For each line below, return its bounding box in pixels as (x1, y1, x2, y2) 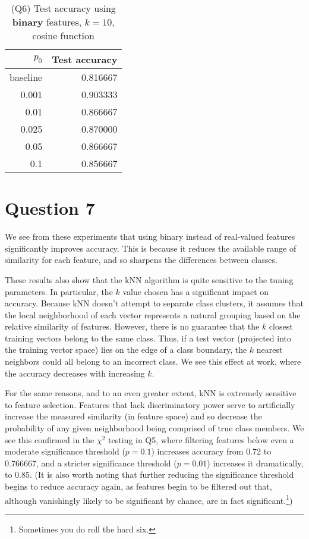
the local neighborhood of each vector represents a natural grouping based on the (5, 308, 301, 321)
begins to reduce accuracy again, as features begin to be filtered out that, (5, 480, 272, 492)
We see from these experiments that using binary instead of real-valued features (5, 230, 295, 243)
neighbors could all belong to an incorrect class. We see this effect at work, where (5, 355, 301, 368)
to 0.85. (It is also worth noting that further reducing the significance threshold (5, 468, 294, 481)
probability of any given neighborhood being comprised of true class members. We (5, 422, 304, 434)
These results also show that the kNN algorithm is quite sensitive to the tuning (5, 273, 294, 286)
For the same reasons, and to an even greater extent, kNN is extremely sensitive (5, 387, 297, 399)
